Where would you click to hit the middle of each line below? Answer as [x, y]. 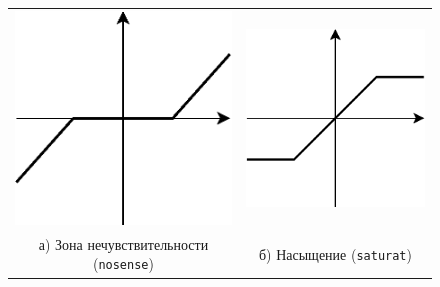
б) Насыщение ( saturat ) [335, 253]
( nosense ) [123, 263]
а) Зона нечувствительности [123, 243]
